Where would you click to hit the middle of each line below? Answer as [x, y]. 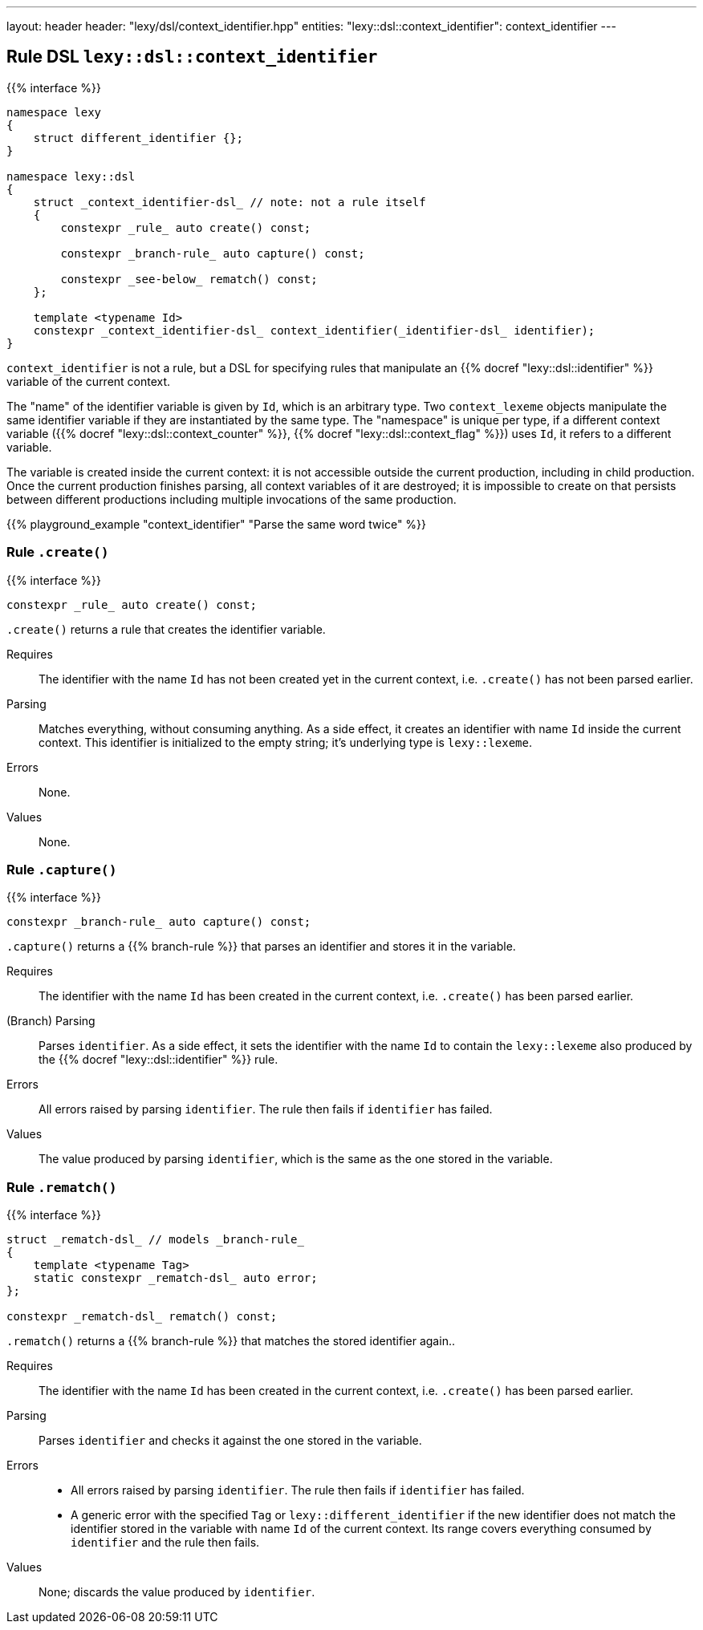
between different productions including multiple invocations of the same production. [232, 499]
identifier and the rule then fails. [165, 1543]
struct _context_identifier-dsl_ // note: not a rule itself [230, 202]
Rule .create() [58, 552]
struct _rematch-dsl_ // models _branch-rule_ [155, 1240]
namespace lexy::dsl [71, 176]
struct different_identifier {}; [138, 138]
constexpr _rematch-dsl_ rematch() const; [142, 1317]
